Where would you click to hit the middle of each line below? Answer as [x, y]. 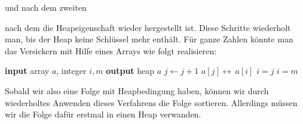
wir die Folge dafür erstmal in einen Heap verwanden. [103, 114]
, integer [71, 71]
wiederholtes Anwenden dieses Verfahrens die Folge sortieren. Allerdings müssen [151, 102]
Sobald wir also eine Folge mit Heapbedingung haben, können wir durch [137, 90]
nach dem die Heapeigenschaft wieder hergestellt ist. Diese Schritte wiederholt [148, 27]
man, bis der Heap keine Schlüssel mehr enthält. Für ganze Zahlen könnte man [149, 39]
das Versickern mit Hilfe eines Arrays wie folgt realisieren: [111, 50]
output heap [130, 71]
